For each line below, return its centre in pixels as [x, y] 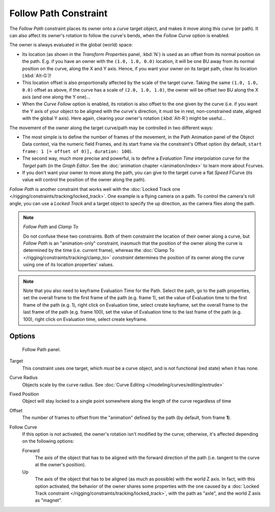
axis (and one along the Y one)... [56, 97]
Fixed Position [24, 394]
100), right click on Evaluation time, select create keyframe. [85, 319]
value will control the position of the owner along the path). [84, 180]
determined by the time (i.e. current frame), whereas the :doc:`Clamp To [99, 250]
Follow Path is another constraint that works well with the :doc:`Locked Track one [95, 189]
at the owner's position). [60, 465]
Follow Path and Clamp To [51, 227]
